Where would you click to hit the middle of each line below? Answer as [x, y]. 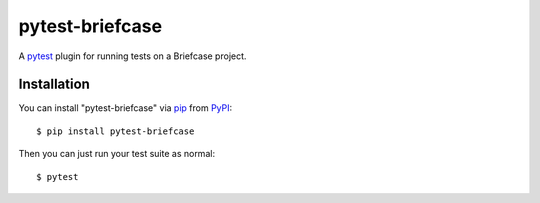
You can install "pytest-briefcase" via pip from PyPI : [125, 108]
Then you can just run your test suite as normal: [116, 154]
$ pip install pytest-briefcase [115, 131]
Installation [54, 84]
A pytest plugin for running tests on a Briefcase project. [132, 56]
